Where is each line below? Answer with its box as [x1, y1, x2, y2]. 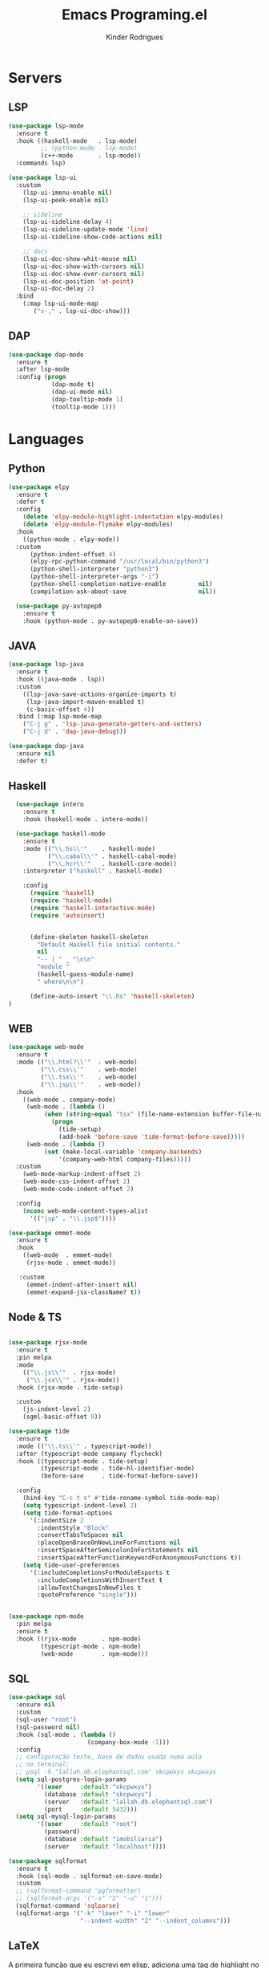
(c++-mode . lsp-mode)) [40, 152, 142, 160]
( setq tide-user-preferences [22, 1561, 120, 1569]
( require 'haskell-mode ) [29, 897, 113, 905]
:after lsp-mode [15, 365, 70, 374]
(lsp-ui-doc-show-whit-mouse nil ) [22, 254, 138, 262]
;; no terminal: [15, 1760, 70, 1769]
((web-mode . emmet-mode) [22, 1251, 113, 1259]
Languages [8, 429, 84, 448]
